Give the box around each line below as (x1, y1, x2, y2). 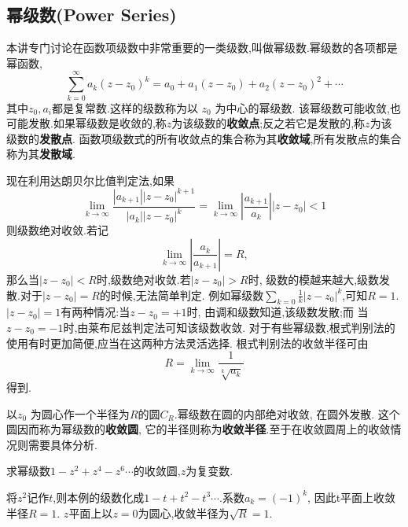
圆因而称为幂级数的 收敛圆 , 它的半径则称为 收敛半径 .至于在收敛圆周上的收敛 (6, 421, 391, 437)
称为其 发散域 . (6, 146, 75, 162)
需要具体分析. (28, 436, 97, 452)
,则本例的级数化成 (53, 488, 145, 505)
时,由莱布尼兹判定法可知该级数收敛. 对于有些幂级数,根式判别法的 (63, 319, 395, 335)
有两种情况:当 (61, 304, 130, 320)
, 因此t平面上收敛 (307, 488, 396, 505)
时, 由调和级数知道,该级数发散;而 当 (186, 304, 369, 320)
